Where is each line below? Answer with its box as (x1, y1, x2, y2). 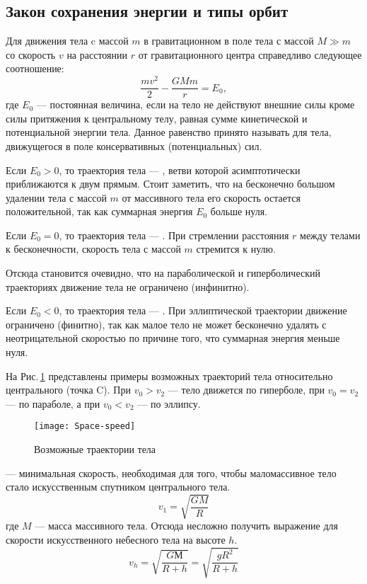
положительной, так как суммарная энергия (6, 204, 193, 219)
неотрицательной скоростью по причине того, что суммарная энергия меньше (6, 331, 340, 345)
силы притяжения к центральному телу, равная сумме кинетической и (6, 110, 308, 125)
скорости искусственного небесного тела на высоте (6, 532, 226, 546)
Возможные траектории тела (34, 442, 156, 457)
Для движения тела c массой (6, 33, 129, 48)
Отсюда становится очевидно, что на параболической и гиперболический (6, 265, 320, 280)
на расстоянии (66, 47, 127, 62)
